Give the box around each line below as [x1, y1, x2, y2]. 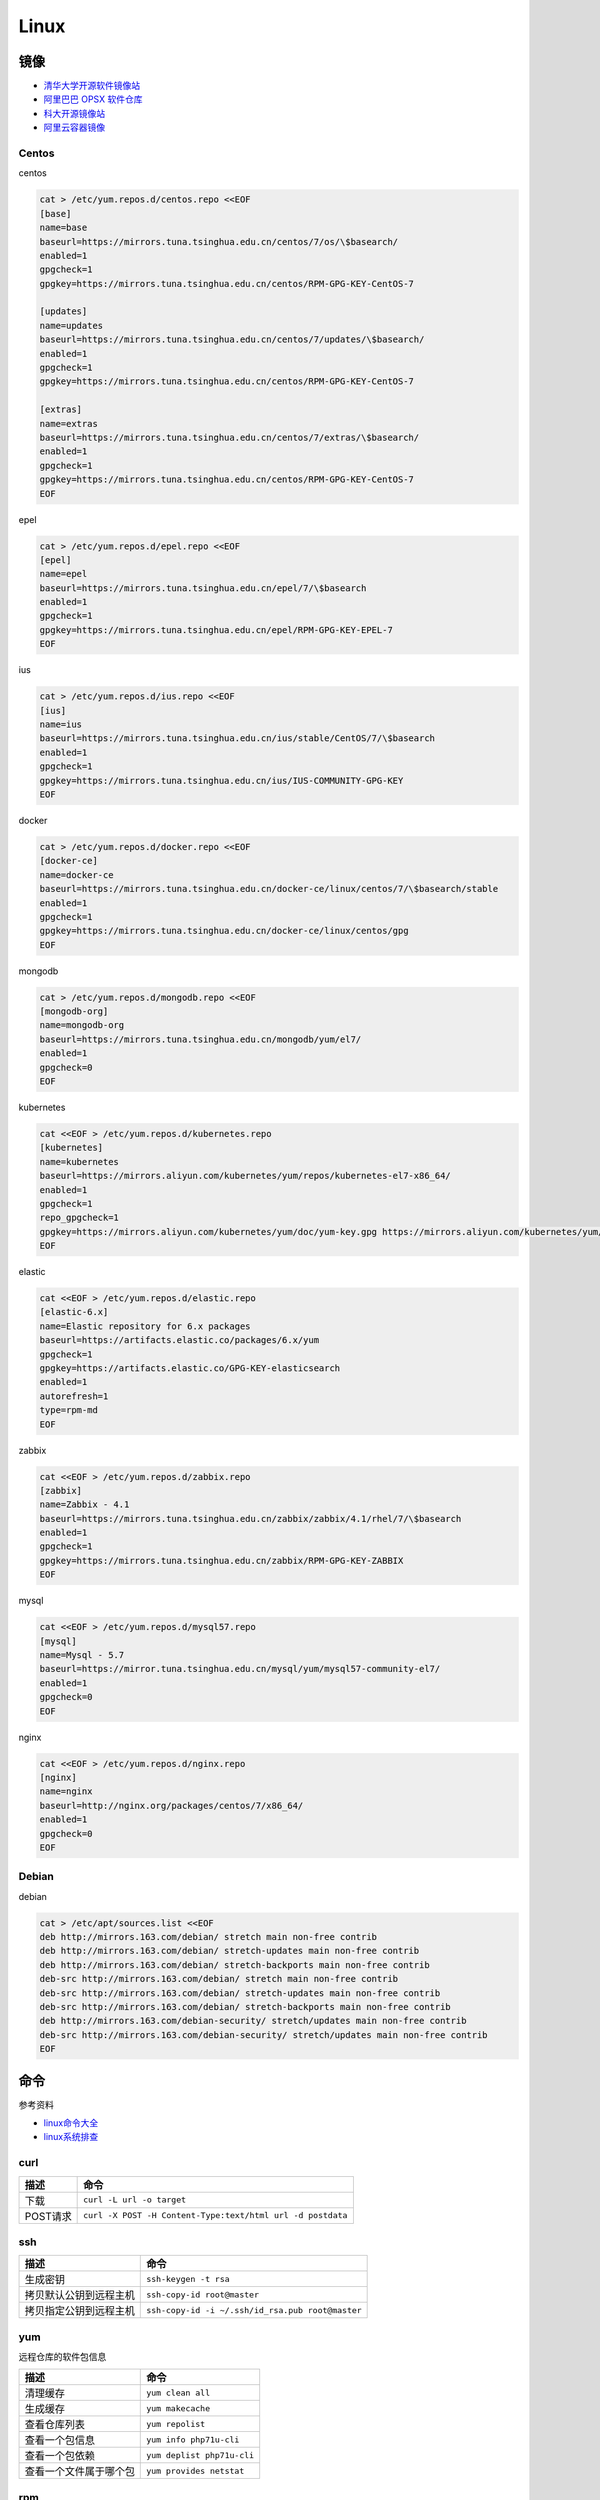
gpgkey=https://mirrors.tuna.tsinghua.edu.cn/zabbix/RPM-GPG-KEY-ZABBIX [39, 1555, 404, 1566]
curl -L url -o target [83, 2195, 187, 2205]
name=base [39, 222, 88, 234]
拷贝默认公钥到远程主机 [24, 2288, 135, 2302]
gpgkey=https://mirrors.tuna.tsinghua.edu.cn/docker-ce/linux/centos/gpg [39, 925, 409, 937]
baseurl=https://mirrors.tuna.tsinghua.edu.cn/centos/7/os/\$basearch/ [39, 236, 399, 247]
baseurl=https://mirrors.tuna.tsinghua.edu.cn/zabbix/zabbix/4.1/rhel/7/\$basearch [39, 1513, 462, 1524]
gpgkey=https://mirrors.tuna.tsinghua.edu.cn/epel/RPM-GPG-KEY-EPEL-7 [39, 624, 394, 635]
